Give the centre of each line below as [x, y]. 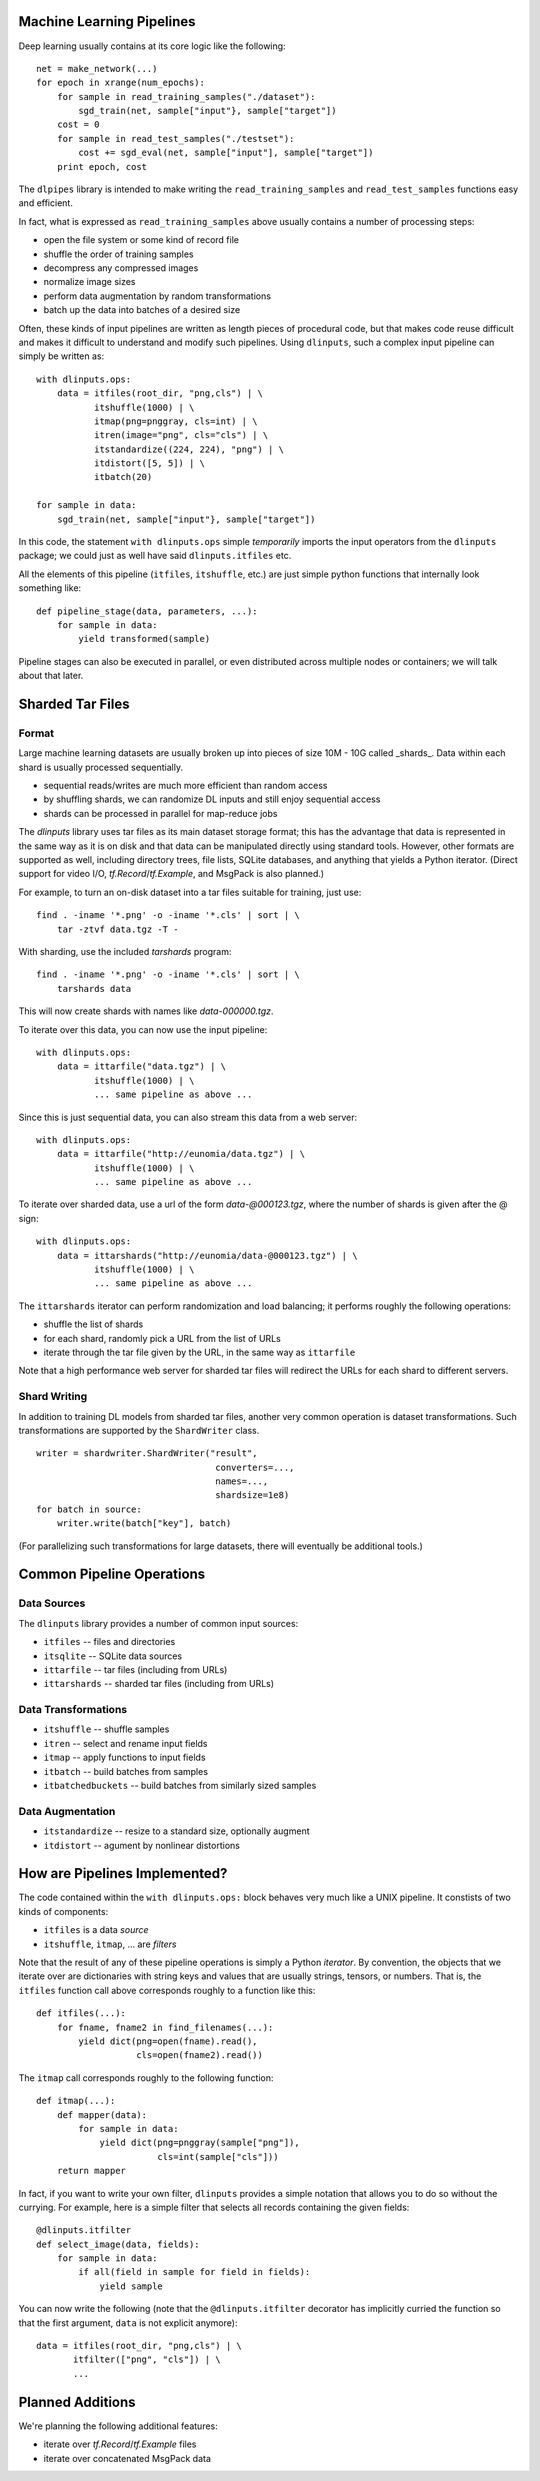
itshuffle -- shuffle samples [106, 1729]
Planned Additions [77, 2401]
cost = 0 [78, 124]
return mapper [91, 2171]
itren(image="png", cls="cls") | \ [181, 435]
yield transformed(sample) [144, 639]
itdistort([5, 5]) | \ [149, 463]
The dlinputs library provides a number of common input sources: [158, 1623]
